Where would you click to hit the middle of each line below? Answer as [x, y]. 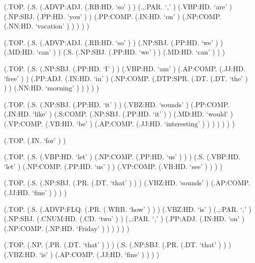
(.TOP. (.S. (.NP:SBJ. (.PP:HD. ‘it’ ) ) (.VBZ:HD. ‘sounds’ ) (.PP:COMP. [117, 104]
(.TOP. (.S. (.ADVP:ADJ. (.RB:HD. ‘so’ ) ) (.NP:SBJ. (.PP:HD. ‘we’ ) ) [114, 42]
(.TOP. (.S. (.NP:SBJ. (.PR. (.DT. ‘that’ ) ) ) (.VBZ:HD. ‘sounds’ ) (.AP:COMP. [127, 183]
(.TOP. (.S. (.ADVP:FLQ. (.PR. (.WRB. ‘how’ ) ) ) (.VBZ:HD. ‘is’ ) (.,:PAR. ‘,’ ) [128, 209]
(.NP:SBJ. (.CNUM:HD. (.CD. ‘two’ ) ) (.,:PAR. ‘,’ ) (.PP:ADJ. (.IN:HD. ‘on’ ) [124, 219]
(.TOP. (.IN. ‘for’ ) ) [35, 140]
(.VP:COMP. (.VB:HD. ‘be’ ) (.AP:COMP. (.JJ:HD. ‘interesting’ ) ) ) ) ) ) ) [119, 123]
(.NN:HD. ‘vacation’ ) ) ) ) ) [47, 26]
